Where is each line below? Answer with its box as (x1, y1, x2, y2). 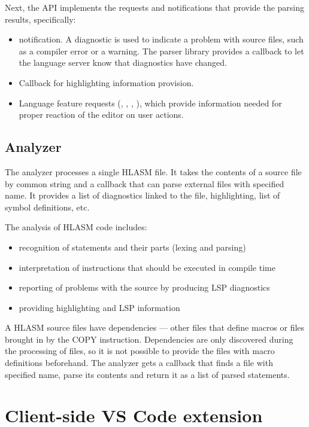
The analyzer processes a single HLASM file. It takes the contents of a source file (5, 165, 302, 178)
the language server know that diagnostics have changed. (19, 56, 227, 69)
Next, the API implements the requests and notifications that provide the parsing (5, 1, 305, 13)
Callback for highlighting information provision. (19, 76, 194, 89)
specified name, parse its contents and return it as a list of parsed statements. (5, 368, 290, 380)
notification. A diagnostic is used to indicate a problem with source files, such (19, 33, 304, 45)
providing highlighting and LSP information (19, 301, 180, 313)
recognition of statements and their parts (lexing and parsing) (19, 240, 246, 253)
